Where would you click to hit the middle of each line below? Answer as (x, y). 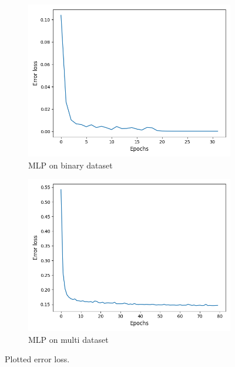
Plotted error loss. (37, 359)
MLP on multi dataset (68, 339)
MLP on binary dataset (70, 165)
